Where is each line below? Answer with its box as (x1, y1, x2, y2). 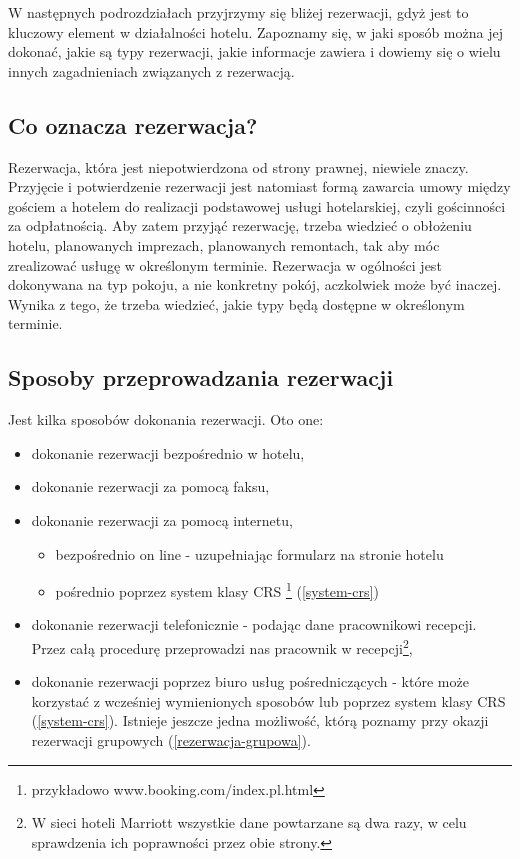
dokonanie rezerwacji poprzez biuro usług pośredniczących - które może (31, 671, 469, 692)
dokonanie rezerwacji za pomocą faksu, (31, 476, 270, 497)
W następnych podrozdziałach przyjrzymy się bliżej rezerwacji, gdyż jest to (8, 2, 469, 22)
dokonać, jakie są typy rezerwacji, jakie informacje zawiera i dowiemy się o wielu (8, 41, 501, 62)
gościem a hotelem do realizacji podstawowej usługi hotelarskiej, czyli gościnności (8, 195, 506, 216)
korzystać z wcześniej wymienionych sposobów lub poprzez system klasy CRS (31, 690, 506, 711)
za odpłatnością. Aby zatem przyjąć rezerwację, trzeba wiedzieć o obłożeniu (8, 215, 472, 236)
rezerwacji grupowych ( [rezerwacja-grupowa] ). (31, 729, 311, 750)
